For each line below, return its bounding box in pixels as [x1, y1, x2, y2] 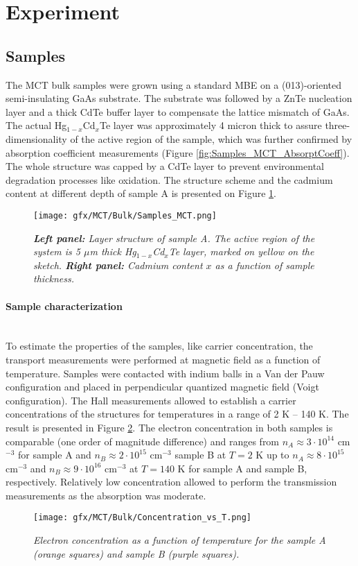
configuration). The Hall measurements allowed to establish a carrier [6, 393, 296, 407]
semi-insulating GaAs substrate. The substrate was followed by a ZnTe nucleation [6, 91, 352, 105]
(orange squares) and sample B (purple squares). [33, 546, 240, 560]
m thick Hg [89, 244, 136, 259]
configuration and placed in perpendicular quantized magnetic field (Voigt [6, 379, 319, 394]
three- [325, 118, 350, 132]
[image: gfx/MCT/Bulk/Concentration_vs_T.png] [33, 513, 251, 523]
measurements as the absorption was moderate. [6, 488, 206, 502]
